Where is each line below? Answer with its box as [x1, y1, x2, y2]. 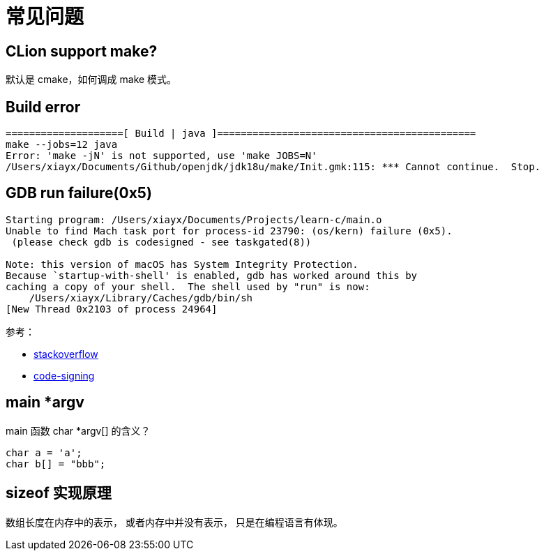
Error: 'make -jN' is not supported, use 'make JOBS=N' [6, 150, 317, 162]
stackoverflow [33, 347, 98, 360]
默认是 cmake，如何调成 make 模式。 [6, 73, 177, 86]
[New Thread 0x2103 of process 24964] [6, 303, 218, 315]
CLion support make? [6, 42, 158, 60]
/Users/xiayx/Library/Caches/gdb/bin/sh [29, 292, 253, 303]
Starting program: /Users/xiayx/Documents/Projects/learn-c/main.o [6, 213, 382, 225]
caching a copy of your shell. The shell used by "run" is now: [6, 280, 370, 292]
